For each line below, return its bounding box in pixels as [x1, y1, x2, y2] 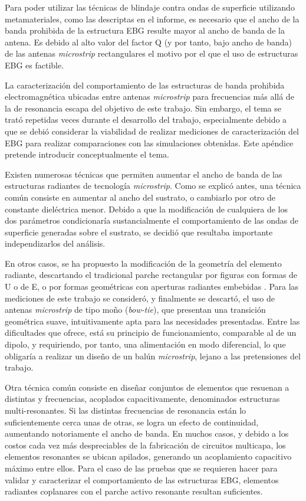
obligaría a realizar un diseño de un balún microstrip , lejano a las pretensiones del [5, 349, 301, 362]
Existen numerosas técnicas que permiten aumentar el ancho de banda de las [5, 168, 282, 180]
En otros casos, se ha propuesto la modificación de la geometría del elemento [5, 257, 282, 269]
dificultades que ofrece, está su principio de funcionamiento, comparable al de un [5, 326, 297, 339]
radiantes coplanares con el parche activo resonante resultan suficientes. [5, 485, 263, 497]
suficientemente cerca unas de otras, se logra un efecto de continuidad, [5, 415, 259, 428]
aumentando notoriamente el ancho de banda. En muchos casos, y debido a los [5, 427, 289, 440]
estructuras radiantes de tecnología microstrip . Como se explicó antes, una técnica [5, 179, 301, 192]
